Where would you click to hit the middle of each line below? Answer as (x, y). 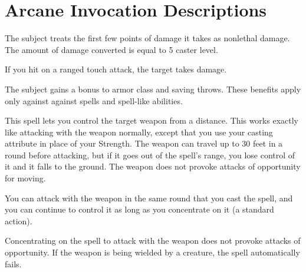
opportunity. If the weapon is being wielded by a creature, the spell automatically (152, 252)
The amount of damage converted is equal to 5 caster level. (111, 49)
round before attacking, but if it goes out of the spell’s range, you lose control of (150, 155)
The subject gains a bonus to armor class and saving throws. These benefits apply (153, 89)
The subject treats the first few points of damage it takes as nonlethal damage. (147, 38)
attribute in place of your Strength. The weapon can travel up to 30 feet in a (144, 143)
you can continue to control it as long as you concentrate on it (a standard (139, 209)
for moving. (25, 178)
